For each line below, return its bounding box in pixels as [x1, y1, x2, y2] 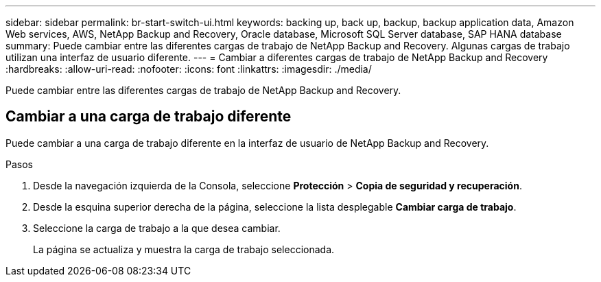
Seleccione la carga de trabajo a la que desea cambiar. [33, 222, 281, 234]
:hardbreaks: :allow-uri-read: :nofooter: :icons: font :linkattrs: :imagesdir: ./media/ [5, 63, 372, 75]
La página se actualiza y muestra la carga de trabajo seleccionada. [33, 243, 335, 255]
